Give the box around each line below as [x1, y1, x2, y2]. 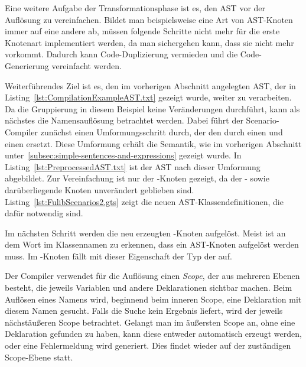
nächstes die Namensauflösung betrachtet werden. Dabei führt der [5, 114, 243, 126]
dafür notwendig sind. [5, 207, 83, 219]
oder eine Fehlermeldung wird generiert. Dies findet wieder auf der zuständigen [5, 339, 291, 352]
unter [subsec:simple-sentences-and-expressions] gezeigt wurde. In [5, 149, 242, 161]
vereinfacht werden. [51, 59, 122, 72]
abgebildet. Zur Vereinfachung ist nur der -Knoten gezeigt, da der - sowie [5, 172, 269, 184]
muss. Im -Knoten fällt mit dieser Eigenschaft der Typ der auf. [5, 249, 232, 262]
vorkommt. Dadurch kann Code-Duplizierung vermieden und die [5, 48, 238, 60]
